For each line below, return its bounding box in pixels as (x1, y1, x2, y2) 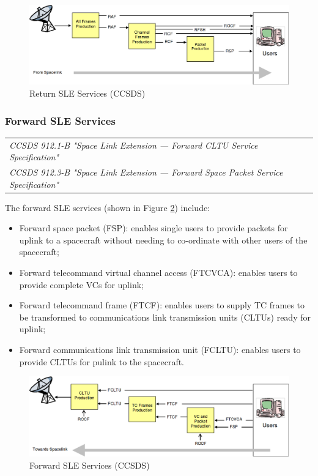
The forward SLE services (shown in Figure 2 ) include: (5, 201, 210, 214)
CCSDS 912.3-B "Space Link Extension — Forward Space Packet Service (9, 166, 283, 179)
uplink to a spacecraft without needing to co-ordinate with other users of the (19, 233, 308, 246)
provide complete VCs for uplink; (19, 278, 144, 291)
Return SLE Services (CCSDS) (29, 87, 146, 100)
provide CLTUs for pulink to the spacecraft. (19, 355, 185, 368)
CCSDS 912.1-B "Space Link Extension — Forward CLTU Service (9, 138, 258, 151)
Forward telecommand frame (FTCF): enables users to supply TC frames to (19, 299, 305, 311)
